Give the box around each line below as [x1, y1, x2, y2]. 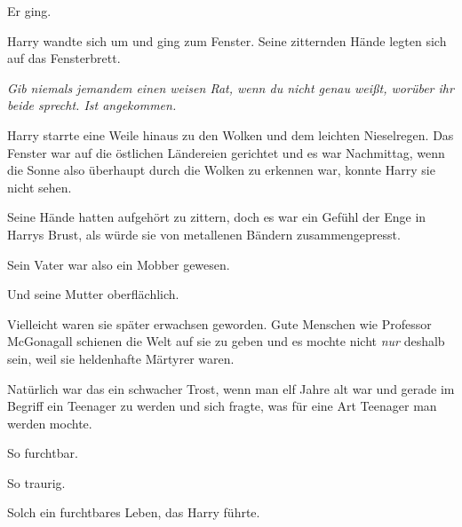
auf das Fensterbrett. [7, 49, 121, 67]
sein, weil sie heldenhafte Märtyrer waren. [7, 349, 235, 367]
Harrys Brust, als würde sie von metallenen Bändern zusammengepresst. [7, 224, 401, 243]
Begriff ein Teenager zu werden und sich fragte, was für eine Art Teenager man [7, 397, 437, 415]
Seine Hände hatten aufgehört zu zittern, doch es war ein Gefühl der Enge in [7, 208, 426, 226]
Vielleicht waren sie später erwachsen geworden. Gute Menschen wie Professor [7, 314, 432, 333]
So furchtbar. [7, 444, 78, 462]
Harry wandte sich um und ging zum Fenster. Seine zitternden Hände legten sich [7, 31, 447, 50]
